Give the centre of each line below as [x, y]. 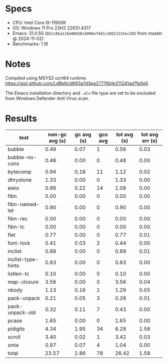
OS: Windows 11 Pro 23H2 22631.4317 [51, 28]
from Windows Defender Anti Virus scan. [47, 98]
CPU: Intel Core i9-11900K [39, 23]
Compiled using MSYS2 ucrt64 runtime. [46, 78]
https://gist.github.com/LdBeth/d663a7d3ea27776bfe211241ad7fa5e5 [77, 83]
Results [21, 119]
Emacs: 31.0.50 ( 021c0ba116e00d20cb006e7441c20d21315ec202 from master [87, 33]
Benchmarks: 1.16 [30, 44]
